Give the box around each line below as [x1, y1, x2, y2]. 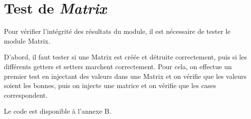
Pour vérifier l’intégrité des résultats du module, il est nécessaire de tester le [4, 26, 231, 36]
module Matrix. [4, 35, 51, 45]
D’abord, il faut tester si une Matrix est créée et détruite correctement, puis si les [4, 52, 247, 62]
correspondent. [4, 89, 48, 100]
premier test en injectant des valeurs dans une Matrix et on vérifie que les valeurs [4, 71, 247, 81]
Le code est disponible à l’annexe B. [4, 106, 111, 116]
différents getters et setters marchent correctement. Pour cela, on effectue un [4, 61, 232, 71]
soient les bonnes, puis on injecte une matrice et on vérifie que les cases [4, 80, 216, 90]
